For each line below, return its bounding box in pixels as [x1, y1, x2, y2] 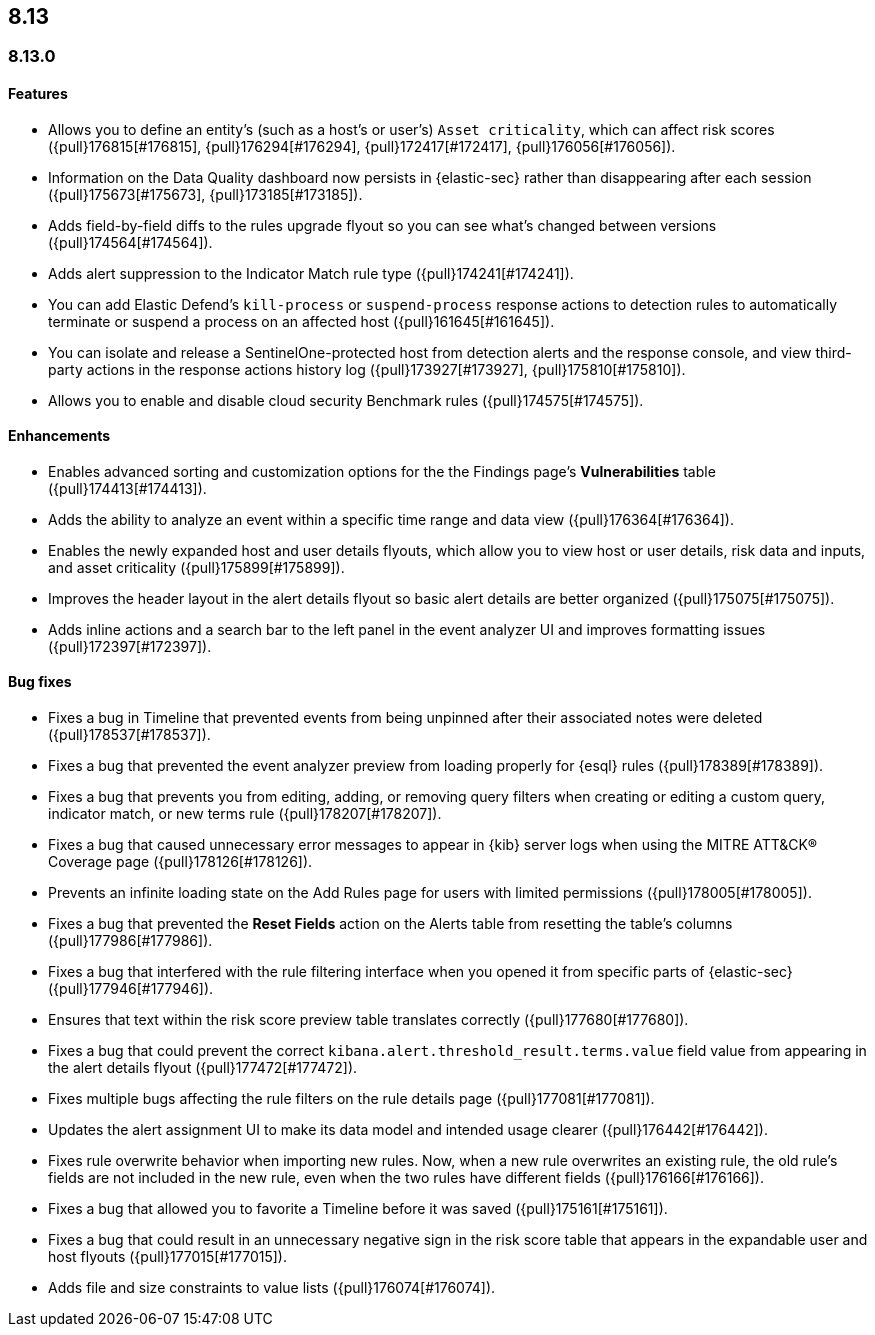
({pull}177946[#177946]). [48, 980, 214, 998]
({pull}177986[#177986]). [48, 932, 213, 950]
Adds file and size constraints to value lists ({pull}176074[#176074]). [48, 1279, 496, 1297]
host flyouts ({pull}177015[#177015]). [48, 1248, 288, 1266]
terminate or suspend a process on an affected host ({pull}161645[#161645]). [48, 312, 555, 330]
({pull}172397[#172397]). [48, 637, 212, 655]
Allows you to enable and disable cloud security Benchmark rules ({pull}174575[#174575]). [48, 391, 644, 409]
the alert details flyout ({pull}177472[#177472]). [48, 1059, 358, 1077]
